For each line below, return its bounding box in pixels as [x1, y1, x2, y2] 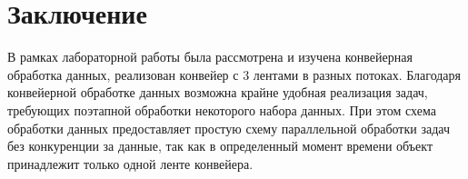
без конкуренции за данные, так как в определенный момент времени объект [7, 136, 433, 155]
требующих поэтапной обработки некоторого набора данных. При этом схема [7, 100, 436, 119]
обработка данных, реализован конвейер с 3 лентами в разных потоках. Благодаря [7, 65, 462, 84]
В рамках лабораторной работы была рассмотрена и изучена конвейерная [7, 47, 413, 66]
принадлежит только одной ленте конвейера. [7, 154, 254, 173]
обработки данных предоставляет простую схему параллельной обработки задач [7, 118, 450, 137]
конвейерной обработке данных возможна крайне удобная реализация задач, [7, 83, 428, 102]
